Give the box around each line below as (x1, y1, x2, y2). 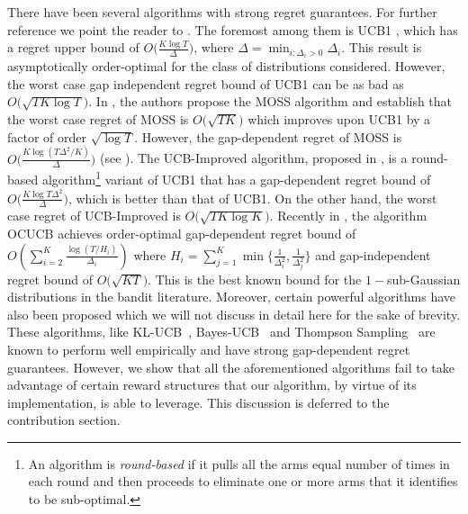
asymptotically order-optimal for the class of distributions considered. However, (7, 57, 445, 76)
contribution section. (7, 410, 121, 429)
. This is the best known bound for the (148, 269, 362, 288)
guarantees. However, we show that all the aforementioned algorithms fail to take (7, 357, 454, 376)
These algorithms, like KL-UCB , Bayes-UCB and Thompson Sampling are (7, 322, 436, 341)
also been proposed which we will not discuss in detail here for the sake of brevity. (7, 304, 461, 323)
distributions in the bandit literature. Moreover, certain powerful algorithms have (7, 287, 455, 306)
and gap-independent (315, 245, 431, 264)
